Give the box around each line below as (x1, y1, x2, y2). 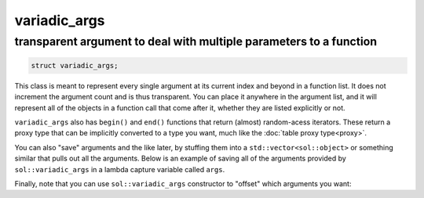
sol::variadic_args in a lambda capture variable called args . (14, 164, 225, 174)
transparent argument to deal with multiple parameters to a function (14, 34, 377, 49)
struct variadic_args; (31, 61, 119, 70)
